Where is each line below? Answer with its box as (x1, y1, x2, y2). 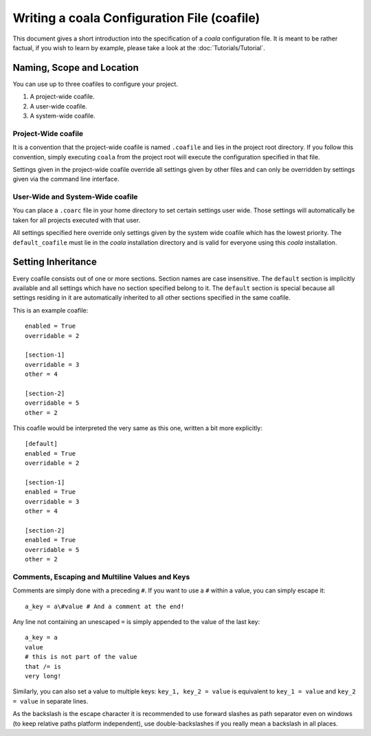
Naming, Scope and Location (12, 62, 139, 74)
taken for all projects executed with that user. (12, 216, 141, 224)
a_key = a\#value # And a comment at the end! (25, 602, 185, 610)
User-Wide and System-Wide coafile (12, 192, 138, 202)
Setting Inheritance (12, 256, 98, 268)
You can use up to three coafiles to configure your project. (12, 80, 179, 88)
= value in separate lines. (12, 697, 89, 705)
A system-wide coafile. (30, 112, 95, 120)
